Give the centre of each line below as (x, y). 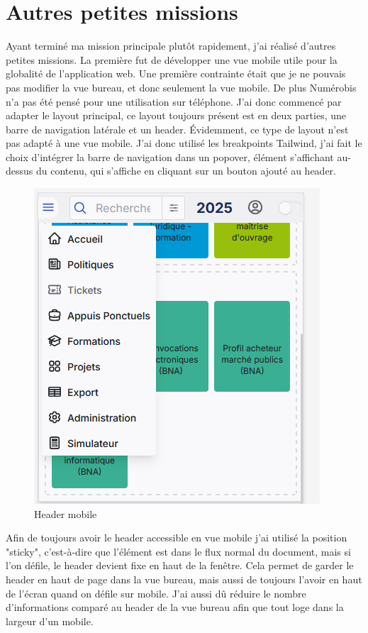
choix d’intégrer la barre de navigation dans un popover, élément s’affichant (170, 156)
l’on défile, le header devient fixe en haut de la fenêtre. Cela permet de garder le (180, 565)
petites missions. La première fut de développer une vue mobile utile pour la (172, 59)
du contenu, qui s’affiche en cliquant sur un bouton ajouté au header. (186, 171)
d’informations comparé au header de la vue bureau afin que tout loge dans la (175, 607)
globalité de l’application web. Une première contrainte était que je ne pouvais (176, 73)
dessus (19, 171)
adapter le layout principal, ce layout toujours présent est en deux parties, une (176, 115)
